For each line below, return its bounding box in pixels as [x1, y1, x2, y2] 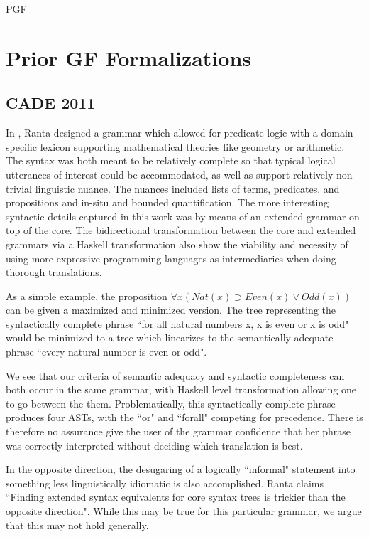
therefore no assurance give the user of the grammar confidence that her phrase [6, 424, 351, 439]
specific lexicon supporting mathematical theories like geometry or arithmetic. [6, 139, 345, 154]
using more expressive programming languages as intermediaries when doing [6, 250, 336, 265]
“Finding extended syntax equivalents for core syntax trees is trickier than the [6, 489, 346, 504]
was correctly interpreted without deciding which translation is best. [6, 437, 303, 452]
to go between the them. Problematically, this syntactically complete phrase [6, 395, 336, 410]
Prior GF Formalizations [6, 43, 252, 72]
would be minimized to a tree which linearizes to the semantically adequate [6, 330, 334, 345]
